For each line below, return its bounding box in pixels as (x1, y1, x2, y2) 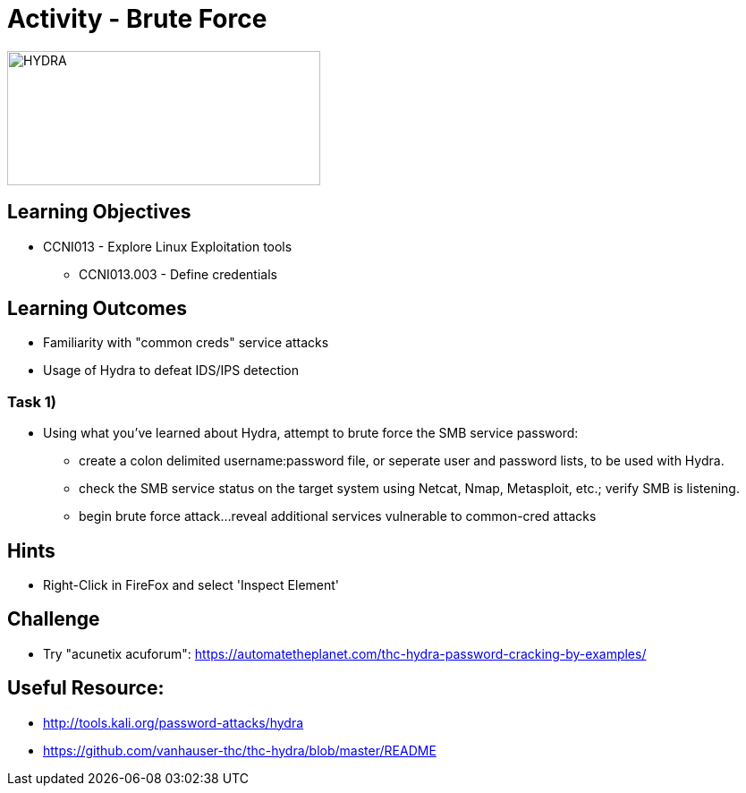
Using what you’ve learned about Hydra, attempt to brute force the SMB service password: (43, 425, 579, 441)
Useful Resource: (7, 677, 165, 700)
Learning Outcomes (7, 297, 187, 320)
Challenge (7, 608, 100, 631)
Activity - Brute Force (7, 4, 267, 34)
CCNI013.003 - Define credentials (79, 266, 277, 282)
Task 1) (7, 392, 56, 411)
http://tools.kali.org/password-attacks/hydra (43, 714, 304, 730)
